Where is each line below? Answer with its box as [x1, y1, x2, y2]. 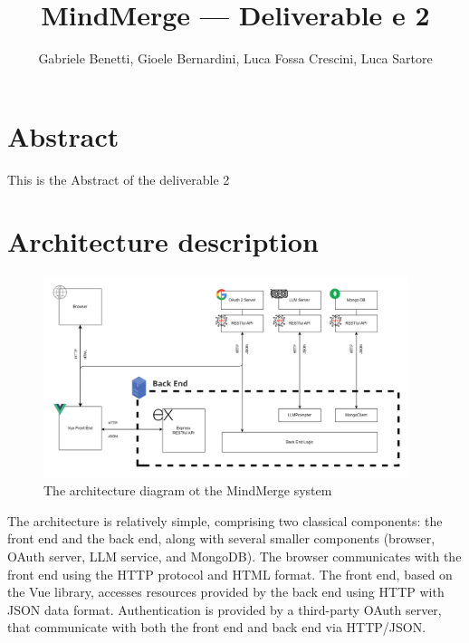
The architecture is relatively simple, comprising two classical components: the [7, 511, 443, 530]
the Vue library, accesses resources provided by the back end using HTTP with [7, 582, 445, 601]
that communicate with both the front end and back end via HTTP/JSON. [7, 618, 426, 637]
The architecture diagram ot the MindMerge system [43, 481, 332, 500]
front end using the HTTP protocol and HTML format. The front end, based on [7, 564, 453, 583]
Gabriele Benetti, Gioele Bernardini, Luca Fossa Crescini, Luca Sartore [38, 49, 433, 68]
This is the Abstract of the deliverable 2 [7, 169, 230, 188]
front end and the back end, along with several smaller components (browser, [7, 529, 435, 548]
